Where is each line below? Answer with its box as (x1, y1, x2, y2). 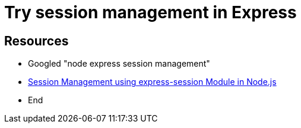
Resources (4, 33, 69, 48)
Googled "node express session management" (28, 58, 210, 69)
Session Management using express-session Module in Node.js (28, 77, 277, 87)
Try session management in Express (4, 2, 297, 22)
